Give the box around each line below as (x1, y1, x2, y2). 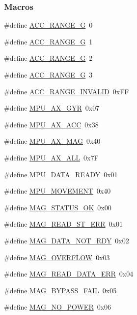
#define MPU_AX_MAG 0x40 (4, 136, 101, 146)
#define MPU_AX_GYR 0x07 (4, 103, 100, 113)
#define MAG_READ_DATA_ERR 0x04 (4, 269, 134, 279)
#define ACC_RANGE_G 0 (4, 20, 93, 30)
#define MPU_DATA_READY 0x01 (4, 169, 118, 179)
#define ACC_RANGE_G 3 (4, 70, 93, 79)
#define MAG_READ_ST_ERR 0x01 (4, 219, 123, 229)
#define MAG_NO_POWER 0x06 (4, 302, 111, 312)
